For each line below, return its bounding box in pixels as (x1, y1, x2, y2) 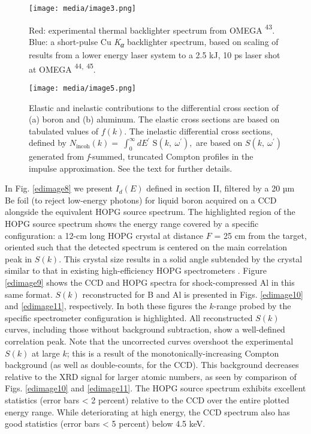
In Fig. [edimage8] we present (5, 182, 113, 194)
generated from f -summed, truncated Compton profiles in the (29, 150, 253, 163)
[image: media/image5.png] (29, 83, 136, 92)
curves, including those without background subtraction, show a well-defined (5, 323, 285, 336)
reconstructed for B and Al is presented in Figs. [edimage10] (82, 288, 303, 300)
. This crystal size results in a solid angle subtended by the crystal (59, 252, 303, 265)
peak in (5, 252, 32, 265)
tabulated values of (29, 124, 98, 137)
